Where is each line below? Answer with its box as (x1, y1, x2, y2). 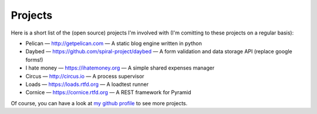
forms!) (25, 56, 43, 63)
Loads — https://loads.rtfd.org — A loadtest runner (25, 81, 149, 88)
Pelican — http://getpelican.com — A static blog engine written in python (25, 40, 202, 47)
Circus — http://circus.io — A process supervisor (25, 72, 144, 80)
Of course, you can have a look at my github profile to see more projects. (11, 99, 188, 106)
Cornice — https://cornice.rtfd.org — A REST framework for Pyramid (25, 89, 191, 96)
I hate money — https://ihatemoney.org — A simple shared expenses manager (25, 64, 215, 71)
